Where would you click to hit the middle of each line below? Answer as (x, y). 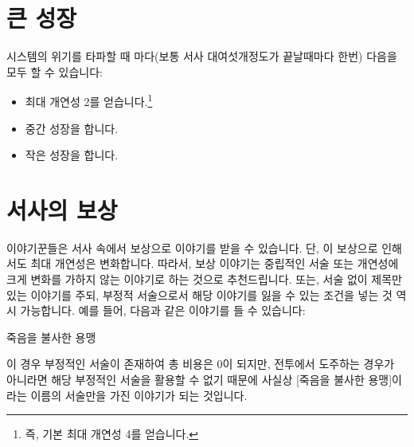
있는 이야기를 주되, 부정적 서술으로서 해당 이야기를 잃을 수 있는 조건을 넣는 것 (199, 294)
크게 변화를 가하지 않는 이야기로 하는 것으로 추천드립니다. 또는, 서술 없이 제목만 (204, 279)
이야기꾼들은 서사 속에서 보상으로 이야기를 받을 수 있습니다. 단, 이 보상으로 (192, 247)
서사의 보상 (62, 209)
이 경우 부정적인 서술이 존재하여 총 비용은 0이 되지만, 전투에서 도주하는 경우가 (201, 364)
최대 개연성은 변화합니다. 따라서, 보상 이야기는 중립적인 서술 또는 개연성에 (215, 263)
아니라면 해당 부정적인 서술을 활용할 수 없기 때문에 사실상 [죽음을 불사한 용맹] (199, 380)
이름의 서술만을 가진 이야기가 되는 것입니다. (139, 395)
